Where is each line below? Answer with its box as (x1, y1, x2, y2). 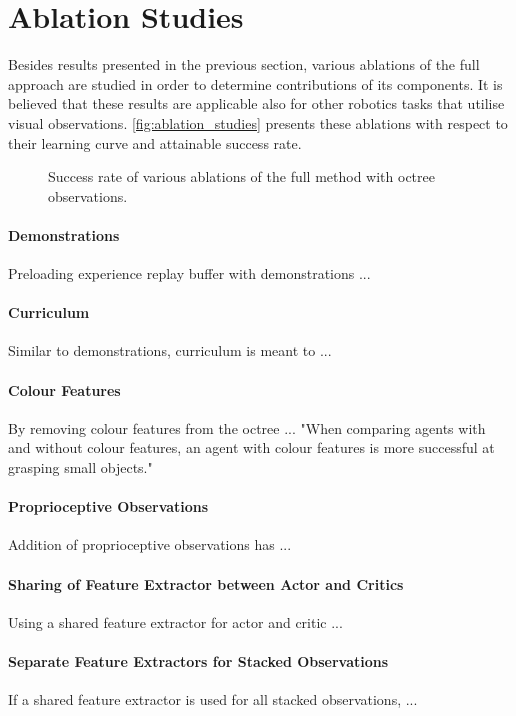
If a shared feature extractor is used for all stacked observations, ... (8, 689, 418, 710)
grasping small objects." (8, 457, 153, 478)
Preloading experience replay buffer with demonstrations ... (8, 263, 371, 284)
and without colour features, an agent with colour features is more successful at (8, 437, 495, 458)
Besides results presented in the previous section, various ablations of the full (8, 54, 480, 75)
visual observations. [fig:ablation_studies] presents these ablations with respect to (8, 112, 508, 133)
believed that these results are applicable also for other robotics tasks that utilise (8, 93, 505, 114)
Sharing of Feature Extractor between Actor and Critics (8, 573, 404, 594)
